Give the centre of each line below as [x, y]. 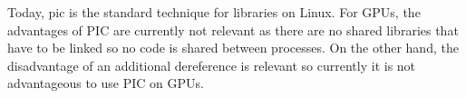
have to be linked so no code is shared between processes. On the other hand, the [233, 48]
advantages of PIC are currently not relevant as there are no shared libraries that [233, 29]
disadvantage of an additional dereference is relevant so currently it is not [212, 65]
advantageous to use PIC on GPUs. [106, 83]
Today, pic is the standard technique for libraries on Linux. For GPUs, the [214, 12]
